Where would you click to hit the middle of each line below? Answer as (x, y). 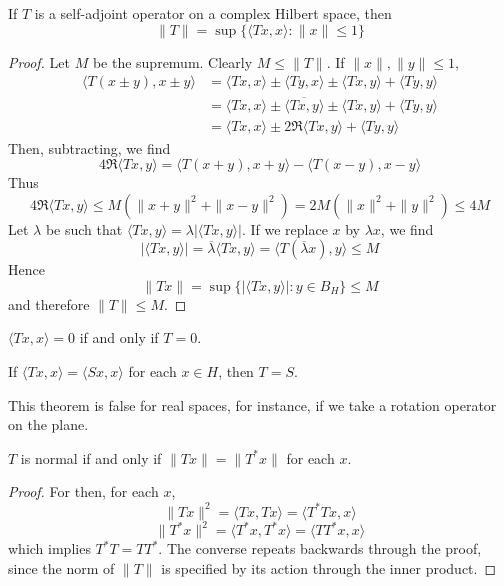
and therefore (49, 303)
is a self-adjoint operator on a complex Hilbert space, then (213, 13)
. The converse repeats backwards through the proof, (320, 548)
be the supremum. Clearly (172, 61)
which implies (49, 548)
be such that (84, 228)
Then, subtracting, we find (89, 147)
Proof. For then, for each (83, 491)
